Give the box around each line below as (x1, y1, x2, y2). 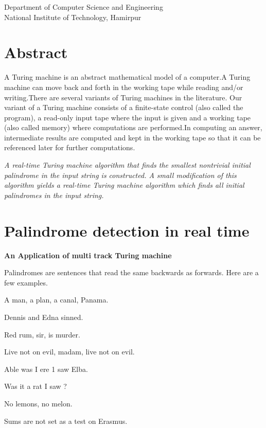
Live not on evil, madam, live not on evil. (4, 346, 135, 357)
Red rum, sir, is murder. (4, 329, 80, 340)
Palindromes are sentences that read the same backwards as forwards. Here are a (4, 267, 259, 278)
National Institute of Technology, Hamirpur (4, 11, 141, 22)
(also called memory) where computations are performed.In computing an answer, (4, 122, 262, 133)
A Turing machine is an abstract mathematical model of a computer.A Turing (4, 72, 251, 82)
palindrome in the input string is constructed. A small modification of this (4, 169, 237, 180)
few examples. (4, 277, 48, 288)
